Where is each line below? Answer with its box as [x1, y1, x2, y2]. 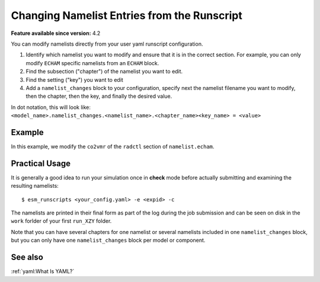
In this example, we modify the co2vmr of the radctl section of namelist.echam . [11, 143, 215, 150]
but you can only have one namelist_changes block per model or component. [11, 237, 206, 244]
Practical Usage [11, 158, 71, 168]
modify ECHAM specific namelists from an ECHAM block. [25, 59, 159, 66]
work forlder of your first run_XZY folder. [11, 217, 112, 225]
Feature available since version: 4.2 [11, 30, 101, 37]
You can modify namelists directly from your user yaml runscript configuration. [11, 40, 203, 47]
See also [11, 252, 44, 262]
